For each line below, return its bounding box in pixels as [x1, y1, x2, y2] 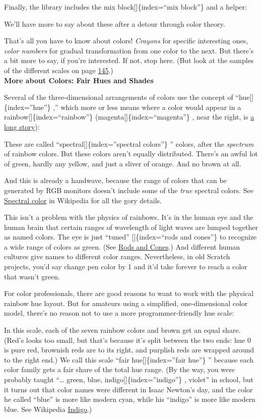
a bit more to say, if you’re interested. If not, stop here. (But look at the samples [4, 55, 254, 66]
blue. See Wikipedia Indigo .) [4, 403, 92, 414]
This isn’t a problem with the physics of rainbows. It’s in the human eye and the [4, 212, 253, 222]
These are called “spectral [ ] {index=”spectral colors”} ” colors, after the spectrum [4, 138, 254, 149]
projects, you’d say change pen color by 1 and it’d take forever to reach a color [4, 261, 247, 272]
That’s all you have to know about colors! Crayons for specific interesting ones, [4, 35, 248, 46]
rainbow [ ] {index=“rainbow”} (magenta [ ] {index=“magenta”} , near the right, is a [4, 111, 254, 122]
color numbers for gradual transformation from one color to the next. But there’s [4, 45, 254, 55]
